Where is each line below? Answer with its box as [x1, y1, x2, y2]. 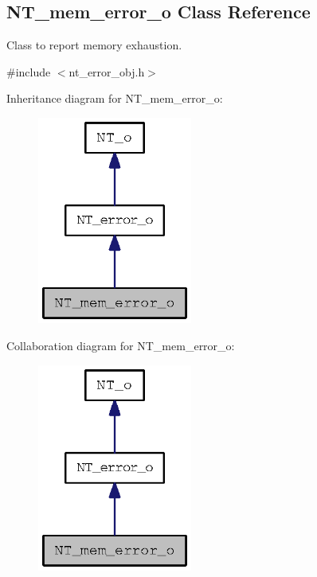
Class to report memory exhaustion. [6, 37, 182, 53]
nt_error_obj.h [68, 63, 145, 80]
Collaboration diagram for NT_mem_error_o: [6, 337, 235, 353]
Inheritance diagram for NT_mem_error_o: [6, 90, 223, 107]
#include [6, 63, 51, 80]
